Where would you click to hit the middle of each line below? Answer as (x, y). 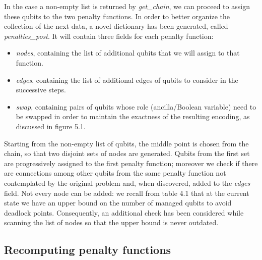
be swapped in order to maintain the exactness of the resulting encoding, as (133, 116)
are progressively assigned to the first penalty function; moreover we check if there (131, 163)
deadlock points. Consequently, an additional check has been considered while (124, 212)
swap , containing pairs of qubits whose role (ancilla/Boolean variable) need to (136, 106)
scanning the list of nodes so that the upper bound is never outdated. (111, 222)
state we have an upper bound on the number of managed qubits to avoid (118, 203)
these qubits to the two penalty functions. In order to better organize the (117, 16)
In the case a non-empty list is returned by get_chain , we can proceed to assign (127, 6)
